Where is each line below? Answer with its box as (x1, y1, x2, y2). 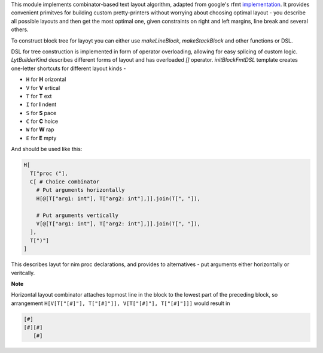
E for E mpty (26, 134, 57, 141)
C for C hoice (26, 117, 59, 125)
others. (11, 26, 29, 33)
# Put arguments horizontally (36, 186, 125, 194)
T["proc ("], (30, 170, 68, 177)
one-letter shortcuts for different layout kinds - (11, 65, 126, 72)
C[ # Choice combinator (30, 179, 100, 185)
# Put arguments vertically (36, 212, 119, 219)
